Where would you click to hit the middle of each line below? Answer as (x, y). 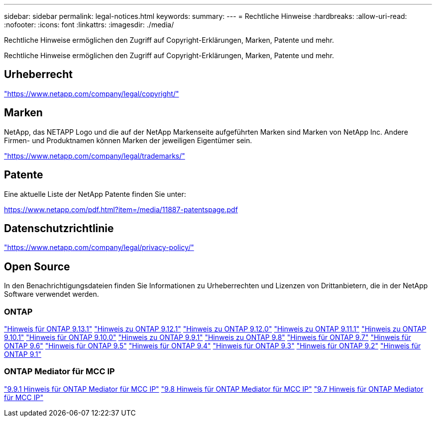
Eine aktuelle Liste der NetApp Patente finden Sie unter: (95, 194)
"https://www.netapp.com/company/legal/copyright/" (92, 93)
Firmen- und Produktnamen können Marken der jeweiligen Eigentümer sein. (128, 140)
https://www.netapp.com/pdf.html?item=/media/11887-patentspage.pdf (121, 209)
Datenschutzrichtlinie (59, 228)
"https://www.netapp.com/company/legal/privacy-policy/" (99, 248)
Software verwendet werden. (52, 294)
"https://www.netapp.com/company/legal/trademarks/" (95, 156)
